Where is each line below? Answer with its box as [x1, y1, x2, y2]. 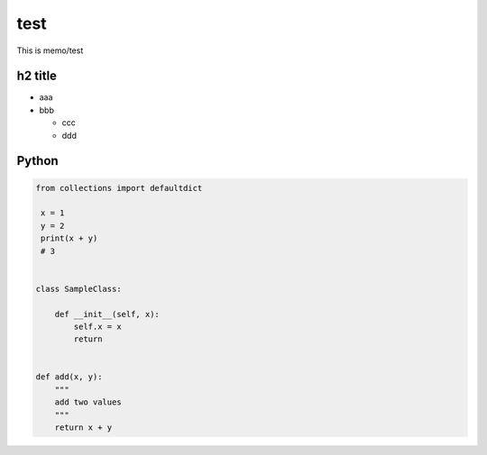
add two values [54, 397, 122, 407]
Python [16, 153, 59, 168]
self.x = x [73, 321, 122, 332]
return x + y [54, 423, 113, 432]
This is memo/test [16, 45, 84, 56]
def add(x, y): [35, 372, 103, 382]
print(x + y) [41, 233, 98, 243]
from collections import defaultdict [35, 183, 203, 193]
